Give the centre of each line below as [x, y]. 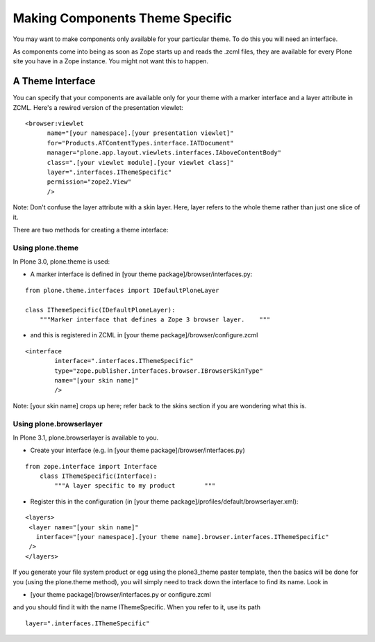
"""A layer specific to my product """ [135, 486]
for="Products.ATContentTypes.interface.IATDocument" [140, 143]
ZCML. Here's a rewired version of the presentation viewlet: [98, 107]
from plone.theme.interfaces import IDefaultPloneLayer [122, 290]
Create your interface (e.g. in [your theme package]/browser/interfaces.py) [138, 450]
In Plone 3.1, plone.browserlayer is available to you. [86, 438]
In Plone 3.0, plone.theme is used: [61, 262]
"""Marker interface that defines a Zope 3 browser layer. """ [155, 320]
